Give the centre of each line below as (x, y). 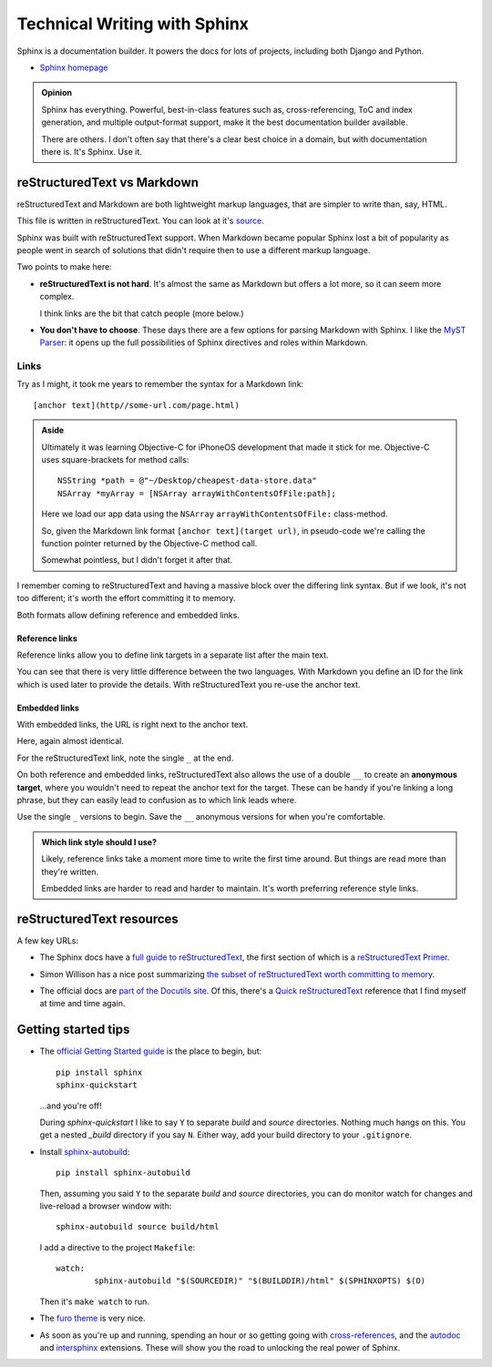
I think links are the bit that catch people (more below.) (142, 313)
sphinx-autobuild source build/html (138, 1227)
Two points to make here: (65, 267)
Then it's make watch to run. (95, 1301)
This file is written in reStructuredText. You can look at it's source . (140, 221)
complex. (57, 297)
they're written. (70, 872)
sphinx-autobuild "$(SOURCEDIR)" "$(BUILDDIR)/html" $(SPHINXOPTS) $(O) (260, 1281)
